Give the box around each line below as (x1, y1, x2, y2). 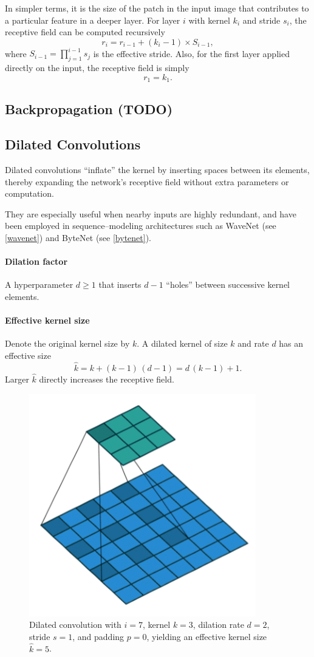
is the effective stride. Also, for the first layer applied (93, 47, 290, 60)
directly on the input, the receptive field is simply (5, 61, 189, 74)
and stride (242, 13, 281, 26)
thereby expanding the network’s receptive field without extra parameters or (5, 175, 289, 188)
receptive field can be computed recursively (5, 26, 165, 38)
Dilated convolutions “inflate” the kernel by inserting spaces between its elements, (5, 163, 310, 176)
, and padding (72, 630, 125, 642)
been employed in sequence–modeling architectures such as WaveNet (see (5, 219, 276, 232)
